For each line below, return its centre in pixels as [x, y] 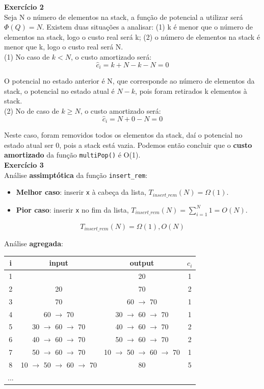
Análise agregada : [34, 243]
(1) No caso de [27, 56]
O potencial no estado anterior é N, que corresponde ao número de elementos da [129, 81]
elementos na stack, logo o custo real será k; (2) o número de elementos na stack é [132, 36]
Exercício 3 [24, 165]
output [142, 263]
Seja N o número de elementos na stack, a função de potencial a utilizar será [124, 17]
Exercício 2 [24, 7]
